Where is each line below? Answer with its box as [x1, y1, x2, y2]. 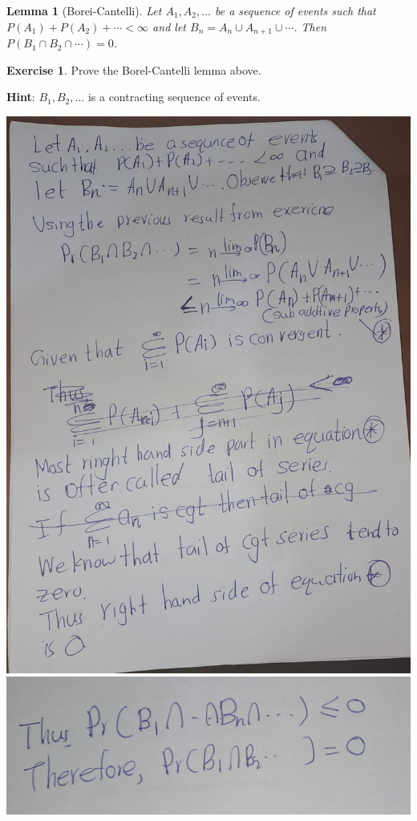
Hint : [6, 88, 35, 105]
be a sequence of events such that [215, 2, 376, 18]
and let [152, 18, 186, 35]
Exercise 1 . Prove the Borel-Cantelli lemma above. [6, 61, 261, 78]
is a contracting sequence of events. [87, 88, 261, 105]
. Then [294, 18, 327, 35]
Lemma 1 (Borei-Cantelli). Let [6, 2, 162, 18]
